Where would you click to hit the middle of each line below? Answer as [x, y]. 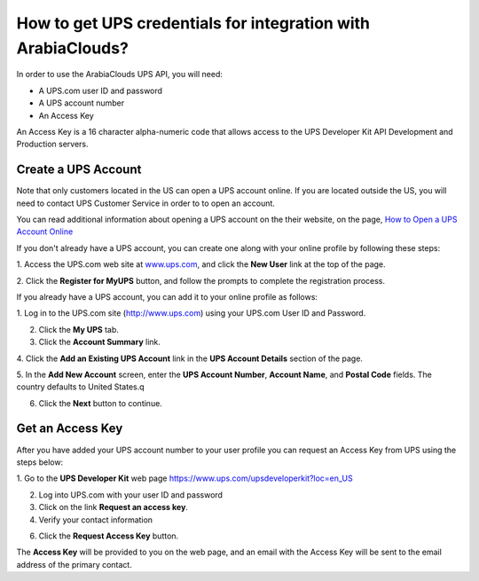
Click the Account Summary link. [100, 342]
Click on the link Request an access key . [113, 507]
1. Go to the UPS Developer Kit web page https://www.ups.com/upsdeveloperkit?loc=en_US [185, 478]
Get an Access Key [70, 429]
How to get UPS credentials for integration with [193, 23]
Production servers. [52, 144]
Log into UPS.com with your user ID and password [131, 495]
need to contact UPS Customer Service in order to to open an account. [145, 203]
